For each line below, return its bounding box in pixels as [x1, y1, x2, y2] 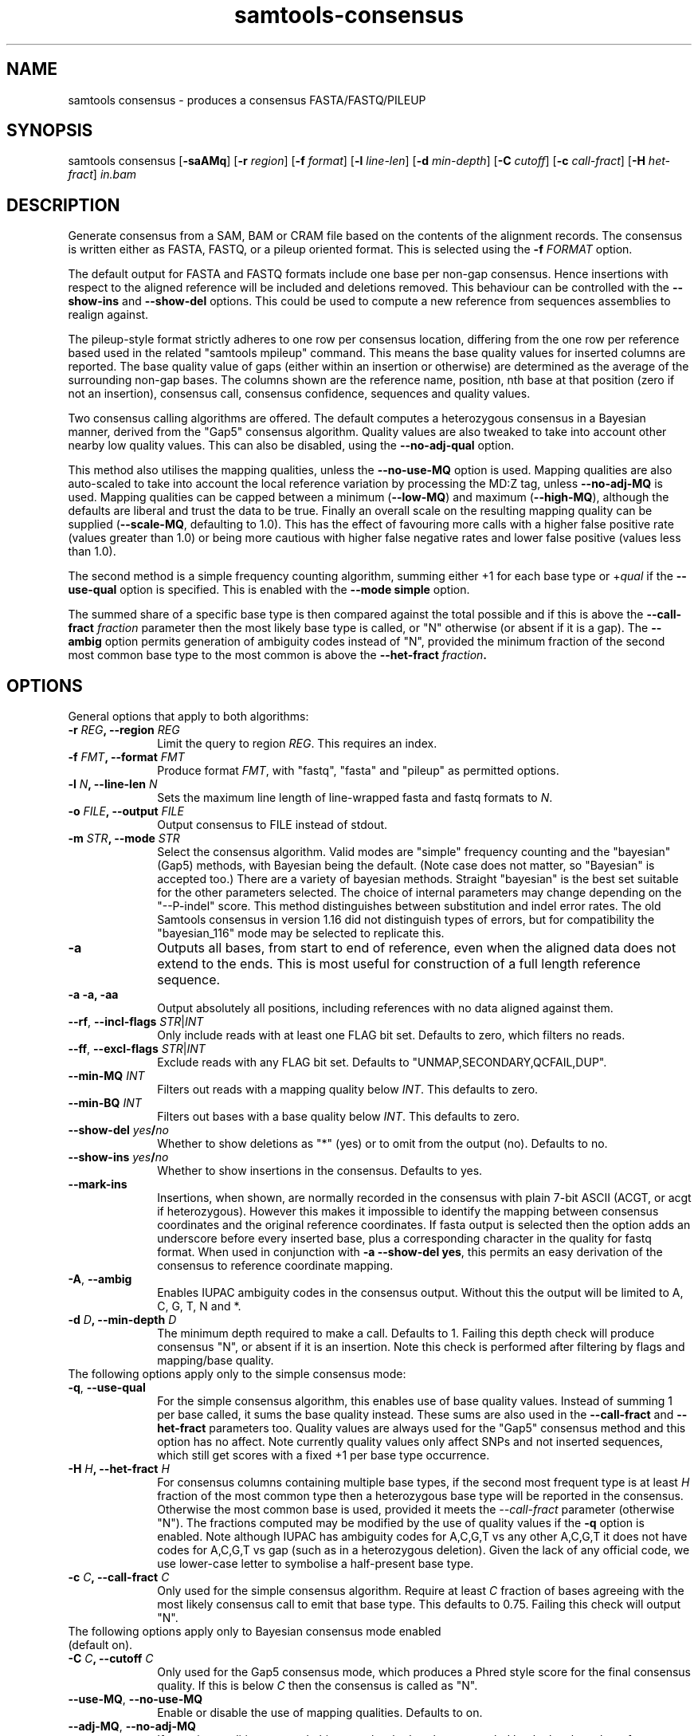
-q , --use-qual [68, 1381, 146, 1395]
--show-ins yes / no [68, 1150, 169, 1165]
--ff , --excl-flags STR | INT [68, 1042, 206, 1056]
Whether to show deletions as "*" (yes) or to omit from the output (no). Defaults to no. [157, 1137, 608, 1151]
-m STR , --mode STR [68, 831, 180, 846]
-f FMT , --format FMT [68, 750, 185, 764]
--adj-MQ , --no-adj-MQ [68, 1719, 196, 1734]
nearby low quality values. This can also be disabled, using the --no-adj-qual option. [68, 438, 515, 453]
